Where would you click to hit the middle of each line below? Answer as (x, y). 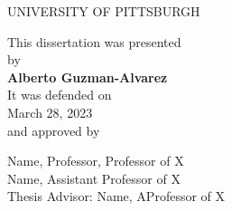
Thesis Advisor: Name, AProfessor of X (116, 196)
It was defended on (60, 95)
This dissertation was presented (94, 41)
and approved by (54, 130)
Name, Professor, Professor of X (96, 161)
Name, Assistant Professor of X (94, 178)
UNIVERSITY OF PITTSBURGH (104, 11)
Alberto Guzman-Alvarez (88, 77)
